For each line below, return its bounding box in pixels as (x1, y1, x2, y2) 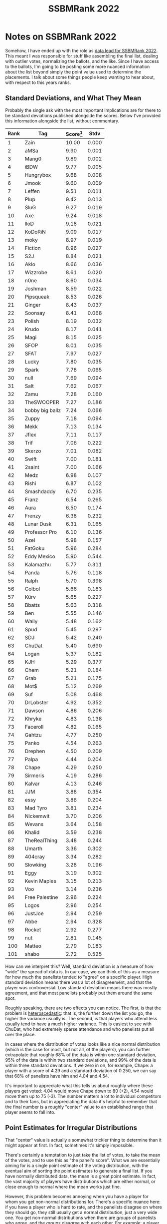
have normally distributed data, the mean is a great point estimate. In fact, (5, 1173, 157, 1179)
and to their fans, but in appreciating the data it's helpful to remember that (5, 1099, 158, 1105)
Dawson (24, 707, 44, 714)
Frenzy (24, 512, 41, 519)
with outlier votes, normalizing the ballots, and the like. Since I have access (5, 58, 160, 64)
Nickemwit (24, 813, 50, 819)
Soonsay (24, 310, 46, 317)
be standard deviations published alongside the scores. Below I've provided (5, 112, 161, 118)
